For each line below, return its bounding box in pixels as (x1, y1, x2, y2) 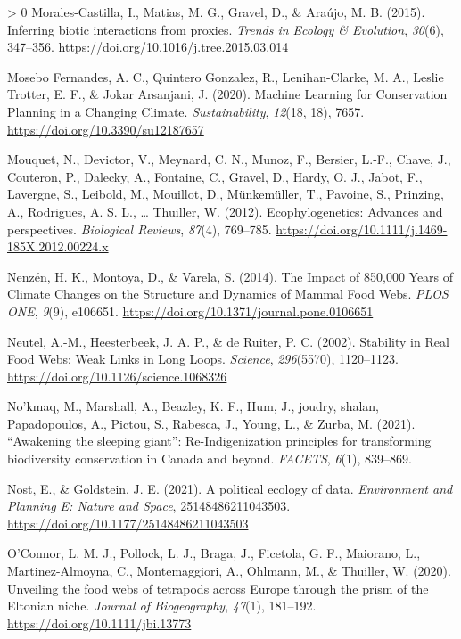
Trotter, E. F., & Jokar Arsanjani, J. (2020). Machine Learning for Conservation (7, 85, 448, 103)
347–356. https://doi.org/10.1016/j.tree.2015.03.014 (7, 37, 289, 56)
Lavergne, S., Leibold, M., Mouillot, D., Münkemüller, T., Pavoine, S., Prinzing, (7, 184, 445, 203)
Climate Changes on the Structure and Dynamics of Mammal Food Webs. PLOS (7, 284, 449, 303)
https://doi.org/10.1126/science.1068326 (7, 366, 227, 385)
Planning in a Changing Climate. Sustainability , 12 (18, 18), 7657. (7, 102, 365, 120)
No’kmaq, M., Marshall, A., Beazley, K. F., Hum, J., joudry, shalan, (7, 397, 379, 415)
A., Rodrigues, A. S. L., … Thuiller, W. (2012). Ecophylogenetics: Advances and (7, 201, 443, 220)
